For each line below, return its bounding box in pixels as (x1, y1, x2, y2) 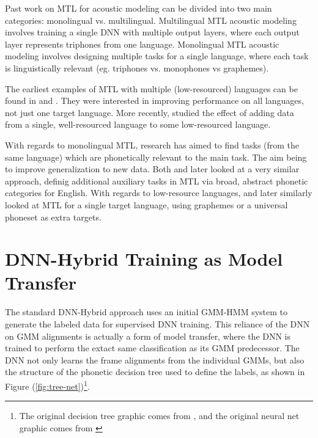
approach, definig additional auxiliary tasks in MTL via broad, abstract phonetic (5, 174, 308, 187)
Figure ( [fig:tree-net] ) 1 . (5, 378, 90, 392)
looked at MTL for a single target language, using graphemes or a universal (5, 198, 288, 211)
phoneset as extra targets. (5, 210, 102, 223)
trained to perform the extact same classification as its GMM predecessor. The (5, 341, 300, 354)
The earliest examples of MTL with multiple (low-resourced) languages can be (5, 82, 298, 95)
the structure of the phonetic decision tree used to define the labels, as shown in (5, 365, 305, 378)
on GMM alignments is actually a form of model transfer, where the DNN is (5, 329, 291, 342)
